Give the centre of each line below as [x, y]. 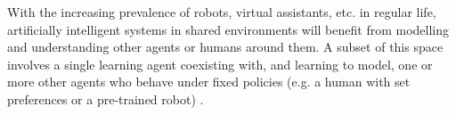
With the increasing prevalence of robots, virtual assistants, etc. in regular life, [222, 12]
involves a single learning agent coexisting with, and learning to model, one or [220, 64]
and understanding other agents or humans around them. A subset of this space [225, 47]
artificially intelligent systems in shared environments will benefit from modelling [228, 29]
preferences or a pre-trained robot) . [106, 99]
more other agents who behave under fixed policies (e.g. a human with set [209, 82]
